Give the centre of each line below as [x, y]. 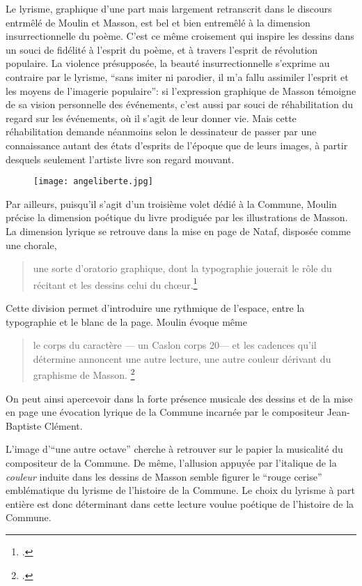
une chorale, [31, 245]
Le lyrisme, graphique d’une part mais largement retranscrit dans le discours [169, 8]
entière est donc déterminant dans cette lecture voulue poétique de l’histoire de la [180, 503]
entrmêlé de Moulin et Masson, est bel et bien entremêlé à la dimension [158, 22]
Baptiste [24, 425]
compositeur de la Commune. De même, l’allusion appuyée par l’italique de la [171, 463]
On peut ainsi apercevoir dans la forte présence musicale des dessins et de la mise [179, 398]
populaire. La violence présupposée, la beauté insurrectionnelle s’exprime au [168, 63]
